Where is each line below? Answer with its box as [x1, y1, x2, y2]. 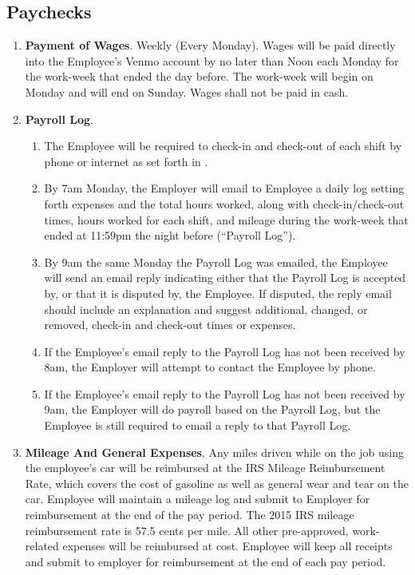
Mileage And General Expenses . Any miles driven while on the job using [25, 443, 404, 460]
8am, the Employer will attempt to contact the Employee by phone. [44, 359, 376, 375]
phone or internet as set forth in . [44, 153, 208, 169]
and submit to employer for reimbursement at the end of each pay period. [25, 553, 386, 569]
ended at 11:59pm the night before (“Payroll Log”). [44, 227, 296, 244]
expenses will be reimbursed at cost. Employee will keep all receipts [62, 537, 393, 554]
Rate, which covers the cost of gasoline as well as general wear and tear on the [25, 474, 409, 491]
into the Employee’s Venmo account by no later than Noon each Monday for [25, 52, 399, 69]
